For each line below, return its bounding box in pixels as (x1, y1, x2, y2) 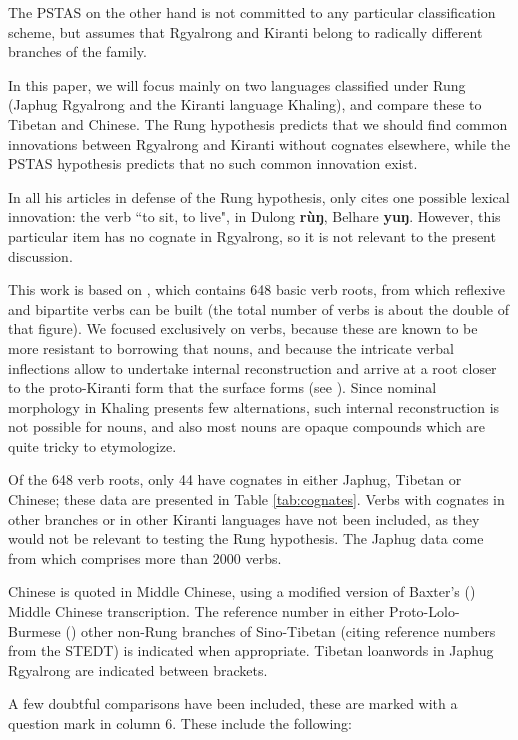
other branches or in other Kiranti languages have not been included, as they (8, 508, 480, 529)
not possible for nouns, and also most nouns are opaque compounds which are (8, 416, 486, 437)
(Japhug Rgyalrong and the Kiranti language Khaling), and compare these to (8, 94, 482, 115)
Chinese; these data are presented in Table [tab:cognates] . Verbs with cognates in (8, 489, 505, 510)
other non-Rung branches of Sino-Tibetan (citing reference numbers (81, 620, 496, 641)
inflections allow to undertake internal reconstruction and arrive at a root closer (8, 357, 497, 378)
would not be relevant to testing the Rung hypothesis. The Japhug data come (8, 528, 484, 549)
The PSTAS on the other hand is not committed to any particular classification (8, 2, 496, 22)
